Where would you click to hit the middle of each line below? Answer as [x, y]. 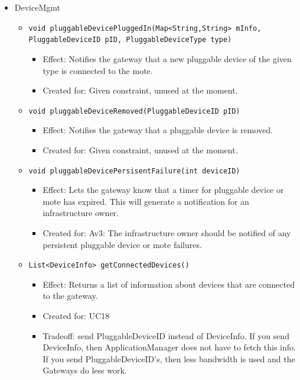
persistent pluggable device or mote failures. [122, 244]
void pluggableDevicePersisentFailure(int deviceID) [134, 171]
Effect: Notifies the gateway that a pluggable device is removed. [158, 130]
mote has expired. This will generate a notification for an [146, 201]
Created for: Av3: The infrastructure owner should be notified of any [167, 232]
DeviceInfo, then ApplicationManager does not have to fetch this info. [169, 347]
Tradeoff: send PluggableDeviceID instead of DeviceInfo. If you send [166, 335]
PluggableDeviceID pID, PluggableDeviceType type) [130, 40]
